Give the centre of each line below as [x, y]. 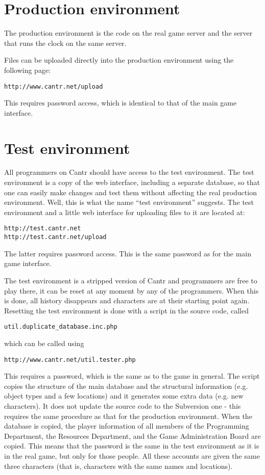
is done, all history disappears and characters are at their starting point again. [127, 300]
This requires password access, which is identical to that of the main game [121, 103]
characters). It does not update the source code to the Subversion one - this [123, 406]
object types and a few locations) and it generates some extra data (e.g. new [124, 396]
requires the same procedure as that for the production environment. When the [128, 416]
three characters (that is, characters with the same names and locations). [118, 466]
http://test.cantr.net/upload [55, 237]
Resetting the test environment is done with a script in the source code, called [126, 310]
